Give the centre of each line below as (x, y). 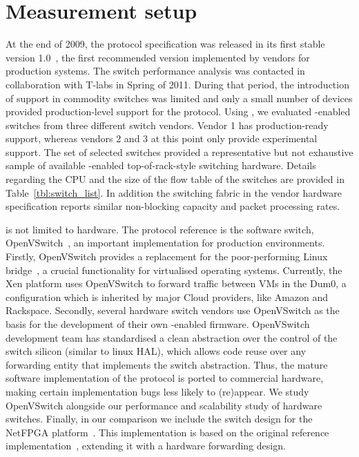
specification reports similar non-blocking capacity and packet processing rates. (173, 206)
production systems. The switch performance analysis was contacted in (155, 71)
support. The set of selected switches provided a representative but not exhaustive (179, 152)
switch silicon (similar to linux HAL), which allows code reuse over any (156, 351)
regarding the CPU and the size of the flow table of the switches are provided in (175, 179)
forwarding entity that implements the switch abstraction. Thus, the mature (167, 364)
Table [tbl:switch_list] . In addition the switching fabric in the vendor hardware (174, 192)
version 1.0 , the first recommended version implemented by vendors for (158, 57)
